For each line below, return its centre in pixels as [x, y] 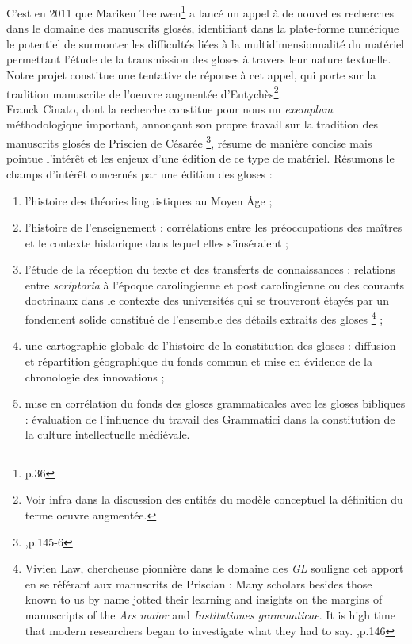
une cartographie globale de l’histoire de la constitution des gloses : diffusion [210, 345]
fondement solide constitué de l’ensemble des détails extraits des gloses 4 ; [204, 318]
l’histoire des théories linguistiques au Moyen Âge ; [149, 200]
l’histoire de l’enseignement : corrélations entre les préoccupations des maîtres [214, 227]
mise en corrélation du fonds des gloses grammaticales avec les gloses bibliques [215, 403]
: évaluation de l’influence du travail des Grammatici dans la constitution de [210, 418]
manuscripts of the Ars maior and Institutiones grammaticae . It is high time [210, 615]
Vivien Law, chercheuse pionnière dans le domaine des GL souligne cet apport [214, 568]
